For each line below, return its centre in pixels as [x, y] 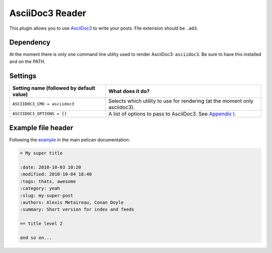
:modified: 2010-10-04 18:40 [56, 174]
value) [20, 94]
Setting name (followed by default [54, 88]
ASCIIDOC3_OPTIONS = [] [40, 114]
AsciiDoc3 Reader [48, 13]
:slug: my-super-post [47, 195]
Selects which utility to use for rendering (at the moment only [181, 101]
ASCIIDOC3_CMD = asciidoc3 [43, 104]
